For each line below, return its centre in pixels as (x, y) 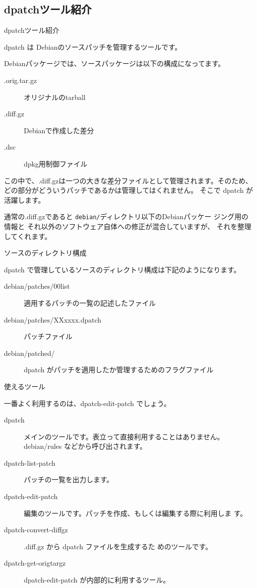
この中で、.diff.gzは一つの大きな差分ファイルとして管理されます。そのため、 (128, 180)
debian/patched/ (30, 353)
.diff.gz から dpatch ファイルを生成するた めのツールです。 (118, 546)
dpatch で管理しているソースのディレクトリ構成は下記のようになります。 (122, 269)
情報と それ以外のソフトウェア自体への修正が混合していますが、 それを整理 (128, 226)
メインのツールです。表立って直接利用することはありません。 (124, 436)
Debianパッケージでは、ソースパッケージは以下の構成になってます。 (115, 63)
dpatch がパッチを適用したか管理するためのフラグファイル (119, 370)
